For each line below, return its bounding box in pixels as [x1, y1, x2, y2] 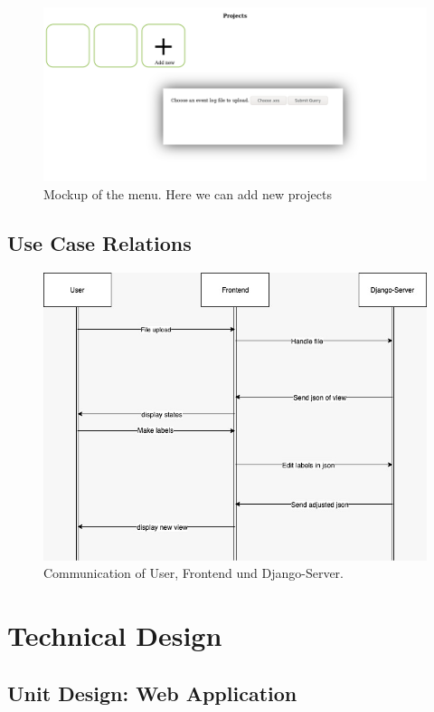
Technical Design [7, 617, 222, 654]
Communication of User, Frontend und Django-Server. [43, 563, 344, 582]
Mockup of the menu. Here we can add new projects [43, 184, 333, 203]
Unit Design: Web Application [7, 678, 297, 707]
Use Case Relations [7, 228, 192, 256]
